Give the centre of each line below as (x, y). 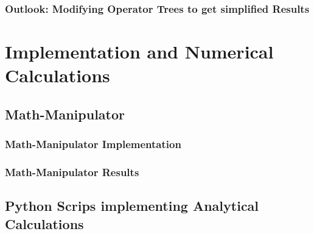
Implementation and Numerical (139, 51)
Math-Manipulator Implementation (93, 144)
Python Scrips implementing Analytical (132, 206)
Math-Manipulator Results (72, 172)
